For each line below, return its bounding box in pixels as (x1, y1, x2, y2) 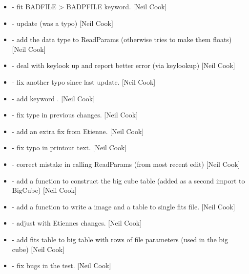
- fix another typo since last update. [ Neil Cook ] (12, 76, 156, 87)
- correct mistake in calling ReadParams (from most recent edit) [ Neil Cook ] (12, 159, 240, 169)
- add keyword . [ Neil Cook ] (12, 93, 95, 103)
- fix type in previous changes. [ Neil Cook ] (12, 110, 138, 120)
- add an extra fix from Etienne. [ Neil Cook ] (12, 126, 144, 136)
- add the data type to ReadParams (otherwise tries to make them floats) (12, 34, 232, 45)
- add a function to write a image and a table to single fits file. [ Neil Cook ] (12, 201, 235, 211)
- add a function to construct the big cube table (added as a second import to (12, 175, 245, 185)
